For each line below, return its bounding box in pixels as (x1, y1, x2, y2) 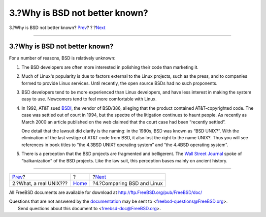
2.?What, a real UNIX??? (12, 180, 68, 186)
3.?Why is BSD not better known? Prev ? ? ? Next (9, 25, 106, 31)
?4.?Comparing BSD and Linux (93, 180, 163, 186)
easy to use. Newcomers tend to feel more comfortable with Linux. (21, 96, 157, 102)
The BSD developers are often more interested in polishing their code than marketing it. (21, 64, 199, 70)
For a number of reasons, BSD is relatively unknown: (9, 55, 116, 61)
